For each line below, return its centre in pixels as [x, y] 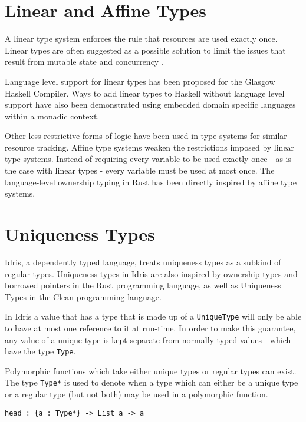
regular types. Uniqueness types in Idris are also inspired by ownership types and [151, 273]
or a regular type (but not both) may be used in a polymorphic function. [136, 394]
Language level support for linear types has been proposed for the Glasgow [140, 81]
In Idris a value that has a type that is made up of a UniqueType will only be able [153, 316]
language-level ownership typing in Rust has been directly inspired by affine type [151, 182]
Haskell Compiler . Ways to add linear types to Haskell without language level [145, 93]
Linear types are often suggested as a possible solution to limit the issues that [145, 50]
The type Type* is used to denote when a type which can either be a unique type [152, 382]
